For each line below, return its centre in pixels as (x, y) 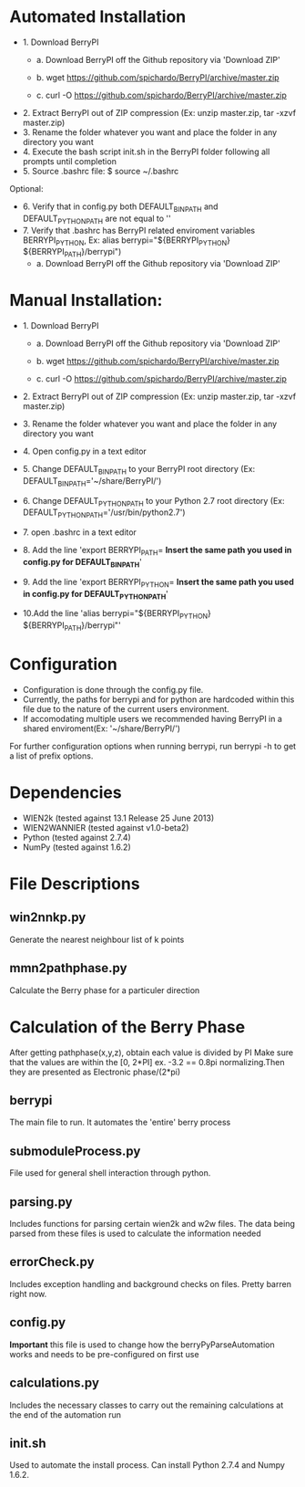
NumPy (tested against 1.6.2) (76, 847)
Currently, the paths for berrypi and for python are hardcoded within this (158, 699)
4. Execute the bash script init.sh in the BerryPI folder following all (146, 152)
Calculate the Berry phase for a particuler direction (105, 990)
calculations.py (55, 1383)
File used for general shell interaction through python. (110, 1173)
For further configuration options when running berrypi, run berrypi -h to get (153, 746)
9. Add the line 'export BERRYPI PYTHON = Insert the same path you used (158, 583)
